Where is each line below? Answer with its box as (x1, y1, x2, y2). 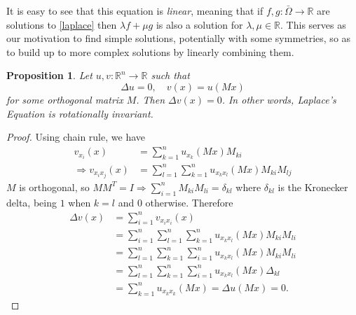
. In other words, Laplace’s (221, 92, 336, 106)
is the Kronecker (278, 179, 348, 194)
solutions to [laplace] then (6, 17, 117, 31)
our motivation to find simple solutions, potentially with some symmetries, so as (6, 31, 351, 45)
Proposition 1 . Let (6, 68, 93, 83)
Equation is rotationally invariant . (6, 106, 153, 120)
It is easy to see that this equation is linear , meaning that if (6, 3, 263, 17)
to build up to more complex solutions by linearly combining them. (6, 44, 294, 59)
